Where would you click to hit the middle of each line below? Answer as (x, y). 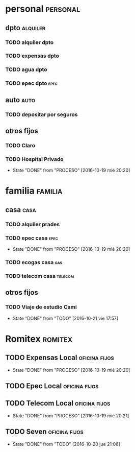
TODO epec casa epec (32, 238)
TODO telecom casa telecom (40, 276)
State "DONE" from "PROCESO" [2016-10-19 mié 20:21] (71, 415)
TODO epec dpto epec (31, 83)
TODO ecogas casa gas (34, 262)
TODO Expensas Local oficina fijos (60, 358)
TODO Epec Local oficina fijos (52, 386)
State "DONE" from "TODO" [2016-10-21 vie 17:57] (65, 318)
